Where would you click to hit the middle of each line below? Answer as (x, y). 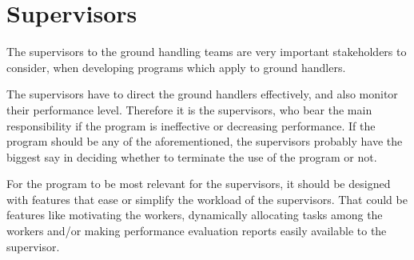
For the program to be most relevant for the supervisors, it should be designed (199, 184)
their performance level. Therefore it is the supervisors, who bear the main (189, 109)
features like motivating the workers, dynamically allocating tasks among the (195, 215)
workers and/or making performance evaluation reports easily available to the (197, 231)
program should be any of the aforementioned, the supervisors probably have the (205, 141)
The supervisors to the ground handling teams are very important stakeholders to (207, 52)
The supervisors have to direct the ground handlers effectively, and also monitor (202, 94)
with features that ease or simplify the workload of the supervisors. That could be (207, 199)
